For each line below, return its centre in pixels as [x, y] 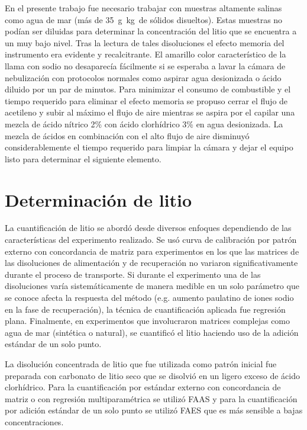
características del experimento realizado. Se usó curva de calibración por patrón [151, 240]
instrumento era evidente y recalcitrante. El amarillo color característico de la [146, 54]
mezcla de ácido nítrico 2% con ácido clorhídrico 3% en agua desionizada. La [144, 123]
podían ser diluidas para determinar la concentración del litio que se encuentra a [151, 31]
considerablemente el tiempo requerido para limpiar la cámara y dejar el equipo [149, 147]
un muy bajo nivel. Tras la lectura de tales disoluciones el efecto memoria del [145, 42]
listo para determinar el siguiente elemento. [83, 158]
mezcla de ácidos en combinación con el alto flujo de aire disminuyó [127, 135]
